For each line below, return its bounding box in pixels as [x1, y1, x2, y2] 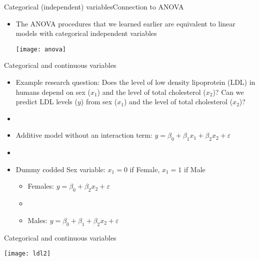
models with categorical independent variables [15, 28, 157, 38]
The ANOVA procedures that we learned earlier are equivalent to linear [15, 18, 235, 28]
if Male [184, 164, 205, 174]
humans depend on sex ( [15, 86, 90, 97]
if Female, [129, 164, 160, 174]
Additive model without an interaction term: [15, 130, 152, 140]
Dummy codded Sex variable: [15, 164, 105, 174]
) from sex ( [80, 96, 117, 107]
